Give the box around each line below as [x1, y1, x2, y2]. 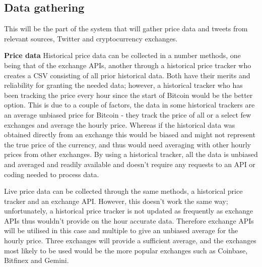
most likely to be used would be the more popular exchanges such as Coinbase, [4, 245, 248, 255]
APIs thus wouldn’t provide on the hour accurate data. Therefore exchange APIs [4, 215, 254, 226]
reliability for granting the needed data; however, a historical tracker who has [4, 80, 243, 90]
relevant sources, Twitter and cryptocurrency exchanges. [4, 33, 178, 43]
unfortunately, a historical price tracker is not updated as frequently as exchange [4, 205, 253, 216]
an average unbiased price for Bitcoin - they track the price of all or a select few [4, 109, 251, 120]
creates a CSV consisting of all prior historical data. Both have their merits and [4, 70, 250, 80]
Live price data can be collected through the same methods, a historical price [4, 186, 243, 196]
